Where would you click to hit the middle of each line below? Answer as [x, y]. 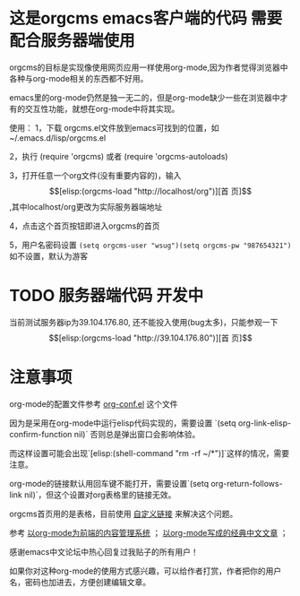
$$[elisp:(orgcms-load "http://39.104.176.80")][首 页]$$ [150, 338]
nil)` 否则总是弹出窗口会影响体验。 [137, 434]
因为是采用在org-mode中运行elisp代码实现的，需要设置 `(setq [123, 423]
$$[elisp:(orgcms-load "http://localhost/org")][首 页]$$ [150, 191]
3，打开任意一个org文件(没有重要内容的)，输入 [95, 175]
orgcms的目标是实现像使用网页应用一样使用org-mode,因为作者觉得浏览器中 [149, 67]
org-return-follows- [247, 483]
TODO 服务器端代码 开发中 [107, 296]
